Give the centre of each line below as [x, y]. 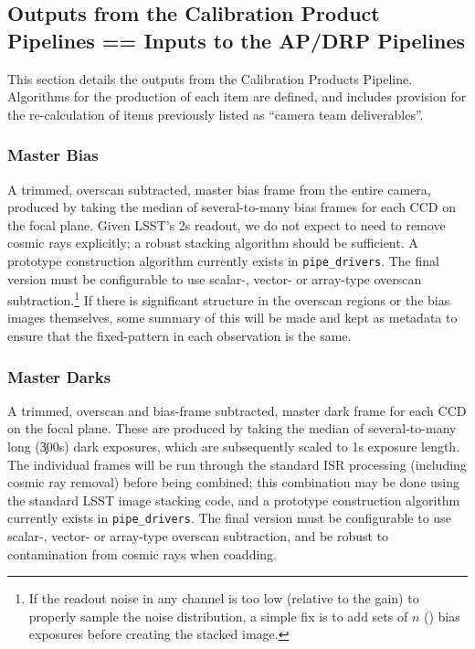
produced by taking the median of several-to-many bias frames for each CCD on [232, 207]
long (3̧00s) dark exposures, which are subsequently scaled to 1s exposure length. [234, 447]
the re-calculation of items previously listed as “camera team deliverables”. [216, 114]
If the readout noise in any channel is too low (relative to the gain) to [224, 598]
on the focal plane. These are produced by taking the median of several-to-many [232, 428]
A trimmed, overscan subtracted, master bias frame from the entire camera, [219, 189]
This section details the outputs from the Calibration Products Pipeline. [210, 78]
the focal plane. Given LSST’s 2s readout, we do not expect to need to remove [227, 224]
